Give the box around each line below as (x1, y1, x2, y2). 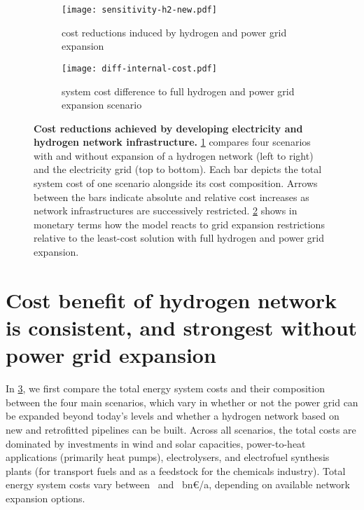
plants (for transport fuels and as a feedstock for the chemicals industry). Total (6, 463, 346, 478)
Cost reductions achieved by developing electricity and (34, 120, 303, 135)
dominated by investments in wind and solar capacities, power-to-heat (6, 436, 306, 450)
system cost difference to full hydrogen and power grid (62, 83, 295, 98)
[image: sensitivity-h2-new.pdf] (62, 5, 217, 15)
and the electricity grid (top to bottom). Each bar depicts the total (34, 162, 322, 177)
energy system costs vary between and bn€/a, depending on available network (6, 477, 350, 492)
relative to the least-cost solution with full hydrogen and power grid (34, 230, 324, 245)
